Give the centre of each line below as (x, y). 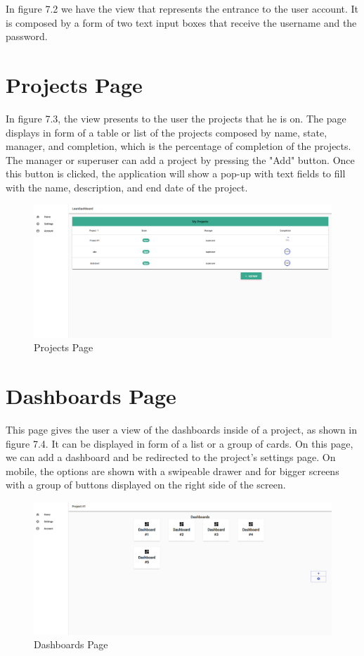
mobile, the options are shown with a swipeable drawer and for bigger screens (173, 471)
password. (27, 36)
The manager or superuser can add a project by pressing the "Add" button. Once (180, 159)
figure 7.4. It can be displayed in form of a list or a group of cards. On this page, (180, 443)
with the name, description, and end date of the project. (127, 187)
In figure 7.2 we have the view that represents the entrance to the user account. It (182, 8)
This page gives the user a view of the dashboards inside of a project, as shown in (182, 429)
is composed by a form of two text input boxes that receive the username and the (181, 22)
